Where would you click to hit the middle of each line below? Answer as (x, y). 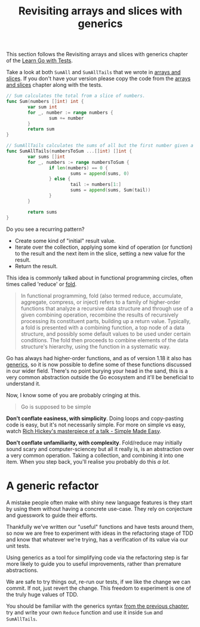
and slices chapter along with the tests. (54, 85)
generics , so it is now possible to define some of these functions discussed (99, 364)
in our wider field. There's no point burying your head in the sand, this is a (97, 371)
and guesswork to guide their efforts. (52, 515)
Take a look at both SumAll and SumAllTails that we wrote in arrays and (93, 72)
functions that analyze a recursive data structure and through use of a (107, 308)
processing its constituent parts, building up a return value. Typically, (106, 321)
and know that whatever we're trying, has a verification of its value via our (97, 539)
